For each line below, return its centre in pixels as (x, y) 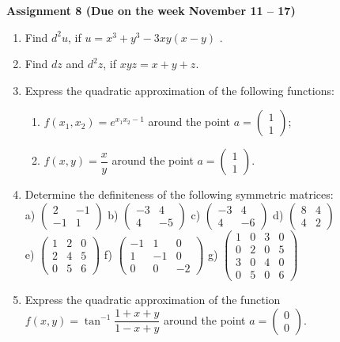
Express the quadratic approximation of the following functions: (179, 90)
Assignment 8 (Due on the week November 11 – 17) (151, 10)
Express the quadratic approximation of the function (153, 300)
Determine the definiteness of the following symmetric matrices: (179, 194)
